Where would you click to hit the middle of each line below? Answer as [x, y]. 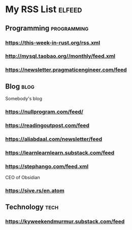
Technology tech [32, 207]
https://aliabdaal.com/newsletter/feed [54, 139]
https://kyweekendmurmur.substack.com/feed [65, 221]
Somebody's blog [24, 99]
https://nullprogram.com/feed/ [44, 112]
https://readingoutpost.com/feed [47, 125]
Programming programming [47, 28]
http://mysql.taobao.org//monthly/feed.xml [60, 56]
